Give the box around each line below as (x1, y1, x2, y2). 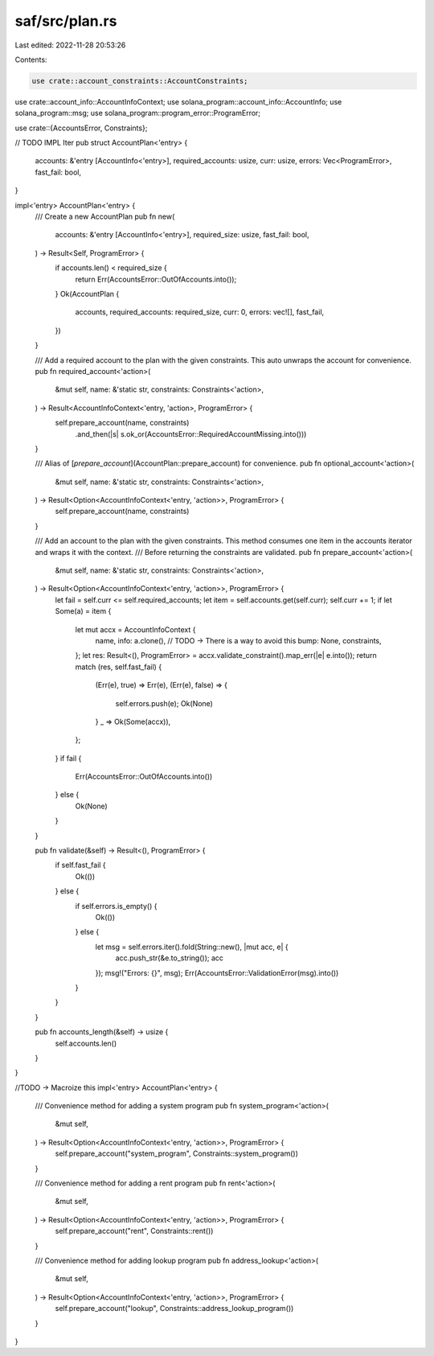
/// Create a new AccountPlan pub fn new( (35, 212, 175, 221)
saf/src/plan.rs (14, 12, 117, 30)
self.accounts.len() (55, 1038, 117, 1048)
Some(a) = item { (55, 606, 112, 616)
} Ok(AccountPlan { (55, 289, 120, 298)
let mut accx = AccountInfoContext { (75, 624, 196, 635)
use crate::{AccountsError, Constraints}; (14, 123, 148, 133)
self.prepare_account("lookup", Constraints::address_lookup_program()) (55, 1304, 294, 1313)
